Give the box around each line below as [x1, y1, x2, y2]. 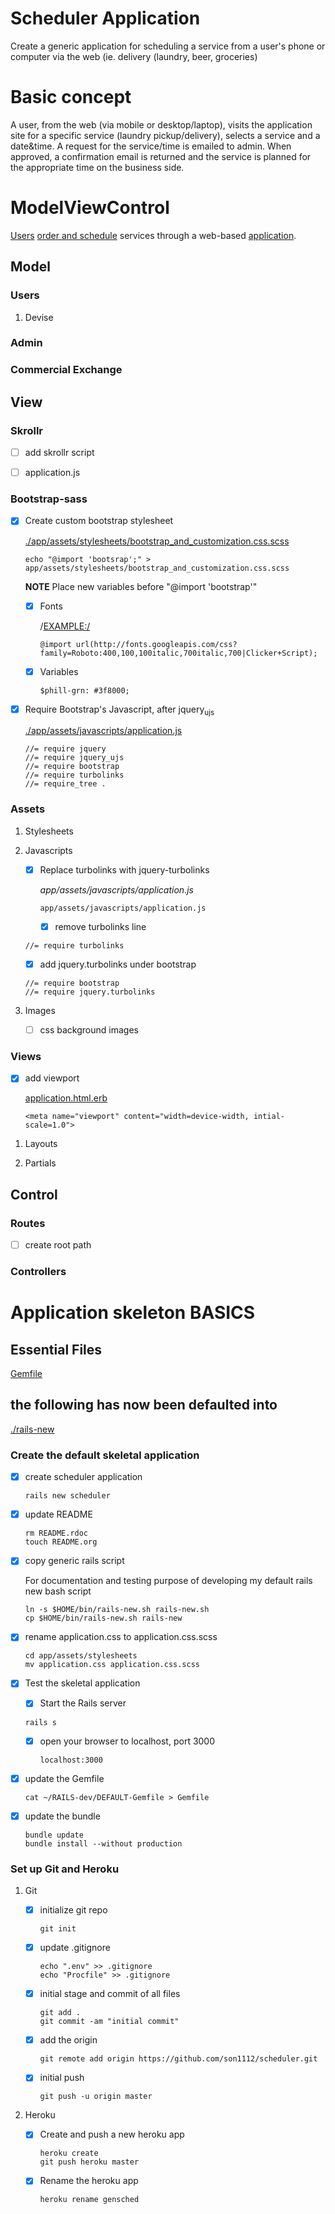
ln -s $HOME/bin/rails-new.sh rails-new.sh [24, 1605, 210, 1615]
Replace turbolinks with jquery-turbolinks [39, 863, 210, 876]
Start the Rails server [39, 1697, 127, 1709]
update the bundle [24, 1810, 101, 1822]
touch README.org [24, 1537, 98, 1547]
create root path [24, 1239, 92, 1251]
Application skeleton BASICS [10, 1302, 256, 1324]
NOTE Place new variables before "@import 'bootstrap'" [24, 580, 258, 592]
